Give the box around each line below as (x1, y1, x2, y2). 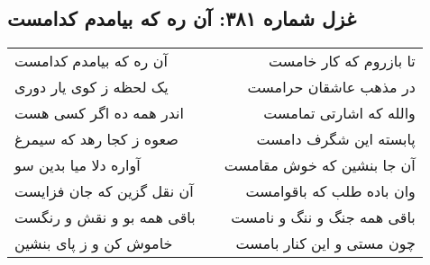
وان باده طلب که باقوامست (245, 181, 416, 202)
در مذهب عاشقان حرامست (247, 76, 416, 98)
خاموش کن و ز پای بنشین (14, 233, 173, 254)
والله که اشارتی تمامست (263, 102, 416, 124)
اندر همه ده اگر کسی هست (14, 102, 184, 124)
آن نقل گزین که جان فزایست (14, 181, 194, 202)
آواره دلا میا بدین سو (14, 155, 141, 176)
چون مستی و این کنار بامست (235, 233, 416, 254)
